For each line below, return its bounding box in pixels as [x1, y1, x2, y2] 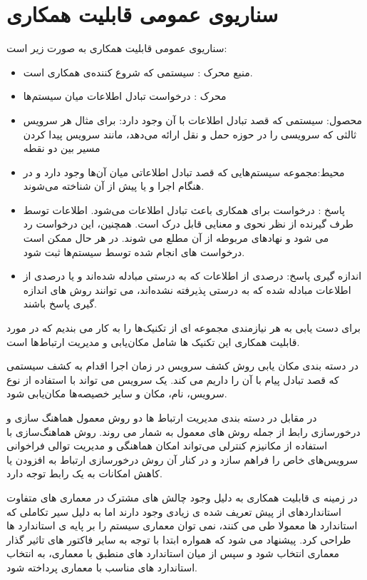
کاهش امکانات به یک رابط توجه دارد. [6, 466, 162, 481]
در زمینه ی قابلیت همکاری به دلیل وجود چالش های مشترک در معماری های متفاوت [6, 489, 358, 504]
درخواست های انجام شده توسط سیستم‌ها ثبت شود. [23, 244, 245, 259]
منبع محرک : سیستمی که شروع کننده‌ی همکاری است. [23, 64, 253, 79]
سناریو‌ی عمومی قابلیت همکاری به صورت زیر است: [6, 41, 227, 56]
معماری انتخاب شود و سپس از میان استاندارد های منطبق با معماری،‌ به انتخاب [6, 546, 339, 561]
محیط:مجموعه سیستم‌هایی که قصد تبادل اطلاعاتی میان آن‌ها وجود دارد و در [23, 164, 345, 179]
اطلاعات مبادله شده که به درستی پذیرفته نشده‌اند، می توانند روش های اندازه [23, 282, 351, 297]
